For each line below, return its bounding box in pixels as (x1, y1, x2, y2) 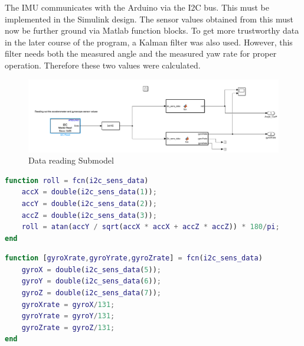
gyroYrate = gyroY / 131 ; (21, 312, 115, 321)
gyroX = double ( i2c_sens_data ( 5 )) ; (21, 265, 161, 274)
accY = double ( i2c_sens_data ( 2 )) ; (21, 199, 157, 208)
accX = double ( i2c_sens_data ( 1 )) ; (21, 188, 157, 197)
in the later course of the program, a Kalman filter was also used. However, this (5, 35, 293, 48)
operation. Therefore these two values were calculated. (5, 58, 201, 71)
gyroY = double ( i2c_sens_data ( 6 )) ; (21, 277, 161, 286)
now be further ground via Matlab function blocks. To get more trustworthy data (5, 24, 299, 37)
